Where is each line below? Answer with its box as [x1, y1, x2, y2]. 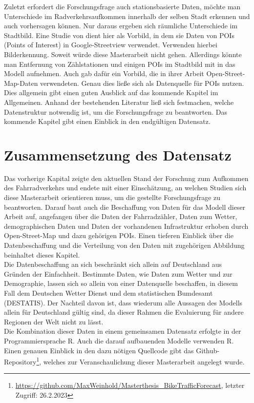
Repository [4, 356, 37, 366]
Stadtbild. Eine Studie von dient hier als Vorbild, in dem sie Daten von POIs [4, 30, 234, 40]
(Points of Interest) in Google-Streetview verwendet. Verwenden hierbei [4, 40, 217, 50]
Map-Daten [4, 78, 38, 88]
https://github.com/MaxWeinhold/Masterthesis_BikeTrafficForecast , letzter [15, 380, 245, 390]
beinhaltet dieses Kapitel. [4, 249, 80, 260]
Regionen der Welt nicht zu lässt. [4, 316, 104, 326]
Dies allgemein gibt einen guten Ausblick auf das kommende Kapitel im [4, 87, 218, 98]
